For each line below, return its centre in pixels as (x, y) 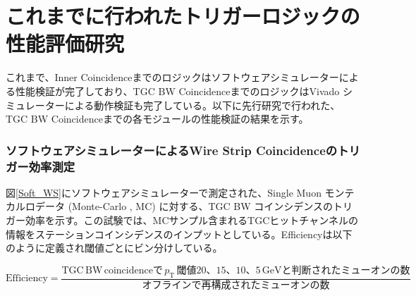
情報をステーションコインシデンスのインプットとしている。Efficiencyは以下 (179, 234)
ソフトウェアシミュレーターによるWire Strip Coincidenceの (172, 150)
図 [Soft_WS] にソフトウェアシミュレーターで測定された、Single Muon (164, 192)
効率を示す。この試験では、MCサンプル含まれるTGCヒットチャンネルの (191, 220)
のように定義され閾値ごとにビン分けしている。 (114, 248)
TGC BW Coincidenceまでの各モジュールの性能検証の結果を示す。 (157, 119)
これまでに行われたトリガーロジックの (183, 16)
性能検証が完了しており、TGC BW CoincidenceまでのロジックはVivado (177, 91)
